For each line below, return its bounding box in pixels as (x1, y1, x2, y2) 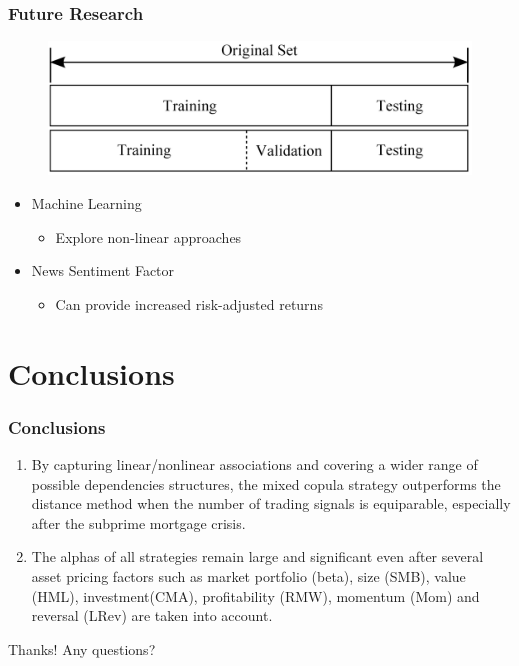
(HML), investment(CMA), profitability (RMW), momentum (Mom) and (31, 585, 480, 606)
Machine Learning (31, 192, 142, 213)
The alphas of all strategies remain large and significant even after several (31, 546, 484, 567)
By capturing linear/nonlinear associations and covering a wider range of (31, 453, 478, 474)
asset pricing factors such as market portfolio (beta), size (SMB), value (31, 565, 466, 586)
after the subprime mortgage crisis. (31, 512, 246, 533)
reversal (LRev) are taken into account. (31, 605, 273, 626)
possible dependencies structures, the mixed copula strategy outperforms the (31, 473, 501, 494)
